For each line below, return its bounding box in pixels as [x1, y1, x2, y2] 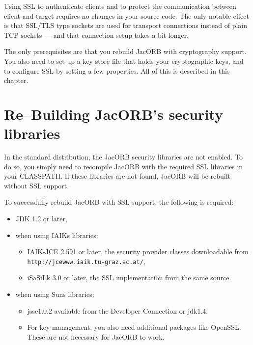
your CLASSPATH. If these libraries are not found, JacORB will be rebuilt [4, 171, 231, 181]
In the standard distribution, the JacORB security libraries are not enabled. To [4, 152, 243, 162]
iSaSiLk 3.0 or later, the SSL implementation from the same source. [27, 272, 231, 283]
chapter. [4, 75, 28, 85]
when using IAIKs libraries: [15, 230, 98, 240]
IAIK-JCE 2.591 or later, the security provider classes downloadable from [27, 246, 249, 257]
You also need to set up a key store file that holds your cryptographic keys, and [4, 55, 244, 66]
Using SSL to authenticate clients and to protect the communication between [4, 1, 236, 11]
